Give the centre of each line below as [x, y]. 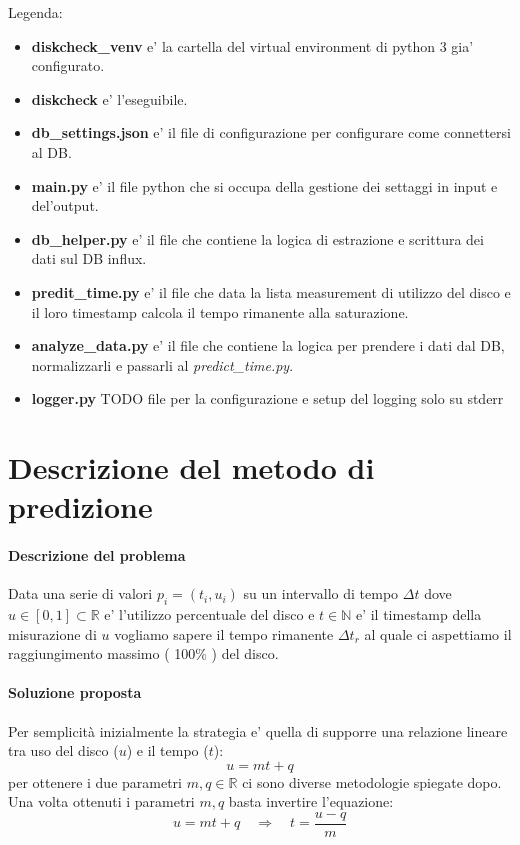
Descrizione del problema [97, 555]
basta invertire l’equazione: [311, 801]
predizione [80, 506]
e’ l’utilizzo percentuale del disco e [209, 614]
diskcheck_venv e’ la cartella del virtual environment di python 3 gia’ [252, 45]
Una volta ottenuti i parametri [101, 801]
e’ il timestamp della [418, 614]
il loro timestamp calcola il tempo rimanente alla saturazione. [220, 311]
